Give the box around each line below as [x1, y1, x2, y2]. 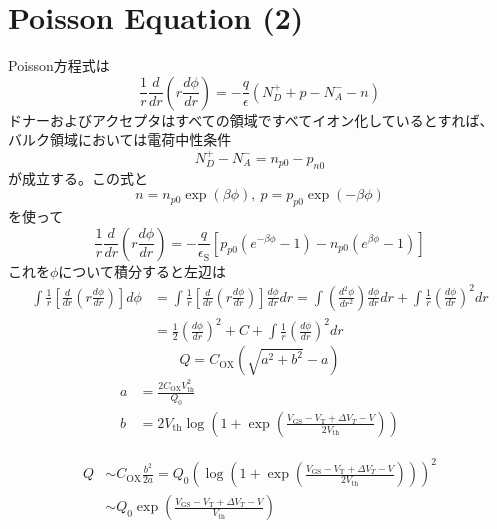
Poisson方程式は [8, 55, 110, 76]
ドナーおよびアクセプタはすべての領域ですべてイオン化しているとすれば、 [8, 109, 494, 130]
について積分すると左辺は [58, 260, 226, 281]
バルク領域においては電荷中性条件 [8, 129, 232, 150]
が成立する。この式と [8, 167, 148, 188]
